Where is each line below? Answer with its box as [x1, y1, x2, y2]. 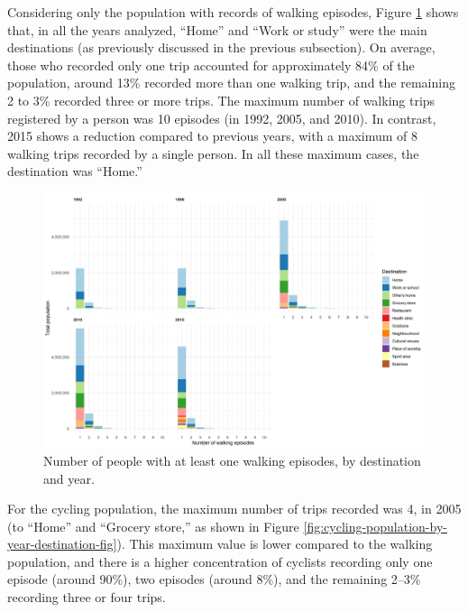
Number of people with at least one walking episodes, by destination [43, 450, 421, 469]
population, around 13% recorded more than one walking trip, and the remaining [7, 73, 455, 92]
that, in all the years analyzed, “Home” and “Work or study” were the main [7, 20, 427, 39]
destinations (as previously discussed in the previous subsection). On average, [7, 38, 436, 57]
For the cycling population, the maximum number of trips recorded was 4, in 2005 [7, 499, 462, 518]
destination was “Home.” [7, 162, 142, 181]
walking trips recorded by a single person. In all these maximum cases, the [7, 144, 419, 162]
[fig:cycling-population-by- [303, 516, 447, 535]
